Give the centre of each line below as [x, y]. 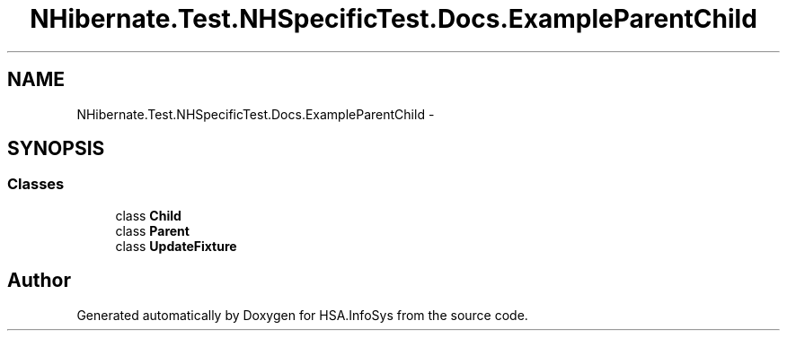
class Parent [152, 230]
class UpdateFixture [176, 246]
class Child [148, 215]
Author [39, 281]
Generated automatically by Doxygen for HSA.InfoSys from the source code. [302, 315]
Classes [36, 184]
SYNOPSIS [56, 149]
